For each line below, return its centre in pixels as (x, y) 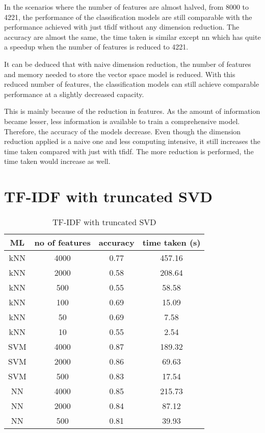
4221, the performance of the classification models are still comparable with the (128, 17)
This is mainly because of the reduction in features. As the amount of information (132, 111)
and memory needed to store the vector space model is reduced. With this (120, 74)
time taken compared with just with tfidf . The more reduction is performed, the (129, 151)
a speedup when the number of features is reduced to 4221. (96, 47)
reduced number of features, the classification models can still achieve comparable (132, 84)
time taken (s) (171, 243)
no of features (62, 243)
